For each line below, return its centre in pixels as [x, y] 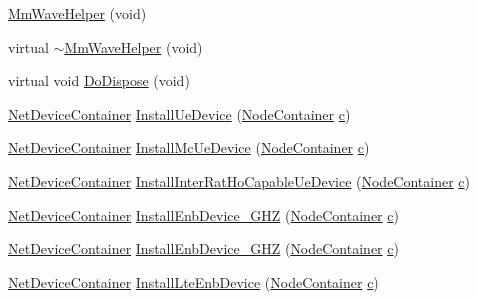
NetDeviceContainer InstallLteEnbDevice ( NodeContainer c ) [193, 281]
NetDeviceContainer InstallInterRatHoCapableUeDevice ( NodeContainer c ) [239, 180]
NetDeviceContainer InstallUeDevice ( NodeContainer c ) [179, 113]
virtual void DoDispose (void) [99, 80]
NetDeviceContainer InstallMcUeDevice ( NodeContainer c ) [189, 147]
